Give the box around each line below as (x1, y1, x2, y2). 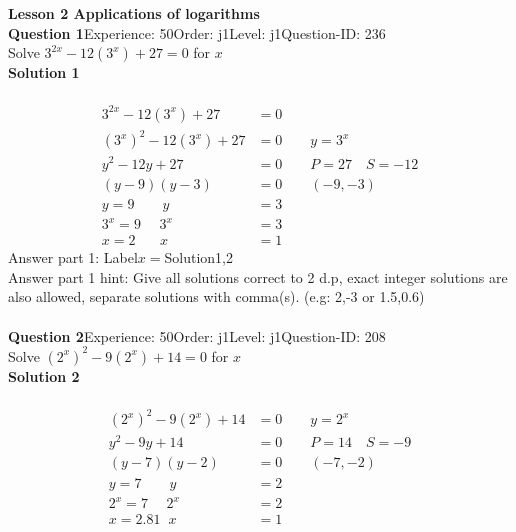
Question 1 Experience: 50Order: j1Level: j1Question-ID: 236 (8, 22, 386, 43)
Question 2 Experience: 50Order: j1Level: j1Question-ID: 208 (8, 325, 386, 346)
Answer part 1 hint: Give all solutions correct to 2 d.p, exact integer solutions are (8, 266, 508, 287)
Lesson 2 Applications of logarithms (8, 3, 260, 23)
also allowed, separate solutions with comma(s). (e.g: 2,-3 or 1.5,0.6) (8, 286, 425, 307)
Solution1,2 (164, 247, 234, 268)
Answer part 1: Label (8, 247, 138, 268)
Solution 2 (8, 365, 80, 386)
